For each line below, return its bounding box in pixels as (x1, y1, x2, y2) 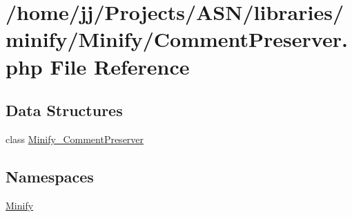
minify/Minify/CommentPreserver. (6, 25, 348, 53)
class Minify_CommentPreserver (6, 131, 144, 146)
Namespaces (6, 165, 94, 187)
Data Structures (6, 100, 123, 121)
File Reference (50, 52, 190, 80)
